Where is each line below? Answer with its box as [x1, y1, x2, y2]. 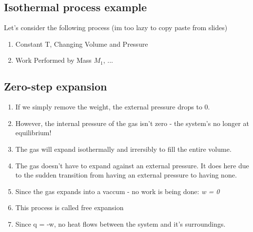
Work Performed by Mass [15, 55, 92, 65]
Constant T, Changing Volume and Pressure [15, 38, 148, 49]
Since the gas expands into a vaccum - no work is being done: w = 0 [15, 186, 220, 196]
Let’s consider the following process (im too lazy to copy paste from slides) [4, 22, 228, 33]
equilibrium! [15, 127, 52, 138]
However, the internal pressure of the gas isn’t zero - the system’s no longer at [15, 118, 249, 128]
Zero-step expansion [4, 79, 107, 94]
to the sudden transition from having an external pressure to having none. [15, 170, 237, 180]
